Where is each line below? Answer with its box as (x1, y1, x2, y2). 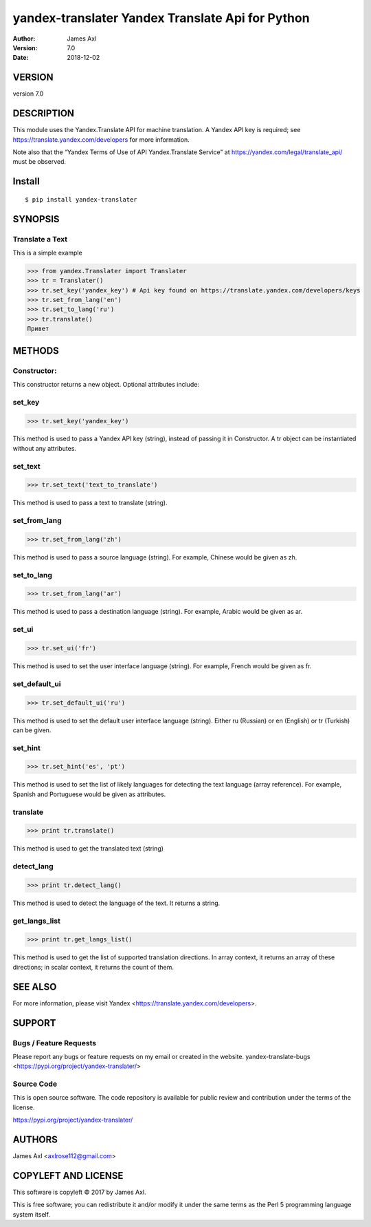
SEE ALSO (12, 981, 57, 992)
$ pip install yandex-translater (25, 195, 137, 203)
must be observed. (12, 158, 67, 166)
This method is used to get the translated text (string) (12, 844, 164, 853)
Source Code (12, 1079, 58, 1089)
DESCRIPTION (12, 107, 75, 120)
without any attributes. (12, 444, 77, 452)
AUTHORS (12, 1134, 58, 1146)
